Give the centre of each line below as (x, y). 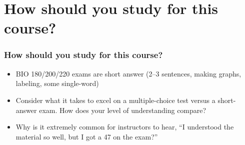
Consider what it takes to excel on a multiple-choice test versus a (115, 100)
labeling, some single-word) (57, 83)
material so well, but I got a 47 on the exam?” (87, 136)
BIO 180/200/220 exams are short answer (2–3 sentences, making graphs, (128, 73)
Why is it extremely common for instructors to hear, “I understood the (125, 127)
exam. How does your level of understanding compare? (123, 110)
